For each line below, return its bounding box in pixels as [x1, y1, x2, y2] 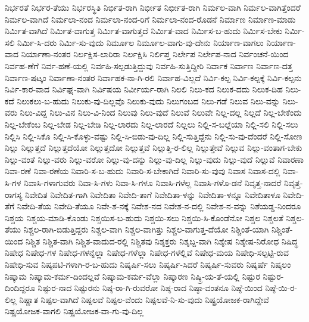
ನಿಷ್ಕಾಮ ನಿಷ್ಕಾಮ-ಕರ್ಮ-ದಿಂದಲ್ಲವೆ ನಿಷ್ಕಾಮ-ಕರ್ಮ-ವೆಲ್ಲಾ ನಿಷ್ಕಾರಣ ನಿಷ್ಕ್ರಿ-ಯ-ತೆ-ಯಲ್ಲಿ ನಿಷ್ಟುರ [5, 270, 260, 282]
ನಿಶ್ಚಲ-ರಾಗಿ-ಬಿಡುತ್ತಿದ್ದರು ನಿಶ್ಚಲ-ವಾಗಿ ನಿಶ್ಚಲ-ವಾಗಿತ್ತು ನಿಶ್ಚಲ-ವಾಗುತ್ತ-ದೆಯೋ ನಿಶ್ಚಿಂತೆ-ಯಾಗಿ [23, 223, 269, 236]
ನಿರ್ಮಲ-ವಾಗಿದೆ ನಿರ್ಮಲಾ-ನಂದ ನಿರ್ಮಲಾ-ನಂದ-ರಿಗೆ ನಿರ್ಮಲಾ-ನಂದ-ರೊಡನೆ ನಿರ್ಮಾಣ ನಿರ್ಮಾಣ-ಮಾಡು [5, 13, 296, 25]
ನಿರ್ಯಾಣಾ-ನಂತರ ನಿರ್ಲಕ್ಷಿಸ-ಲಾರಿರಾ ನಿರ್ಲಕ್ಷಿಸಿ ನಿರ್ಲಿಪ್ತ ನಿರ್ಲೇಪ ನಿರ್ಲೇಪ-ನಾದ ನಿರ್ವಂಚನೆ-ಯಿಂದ [21, 48, 289, 60]
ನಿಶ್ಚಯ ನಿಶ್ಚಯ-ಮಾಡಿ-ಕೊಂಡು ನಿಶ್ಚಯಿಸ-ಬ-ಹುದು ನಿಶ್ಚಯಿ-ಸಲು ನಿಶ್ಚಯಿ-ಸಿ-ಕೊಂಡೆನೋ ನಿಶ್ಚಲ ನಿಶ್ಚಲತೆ [5, 211, 283, 224]
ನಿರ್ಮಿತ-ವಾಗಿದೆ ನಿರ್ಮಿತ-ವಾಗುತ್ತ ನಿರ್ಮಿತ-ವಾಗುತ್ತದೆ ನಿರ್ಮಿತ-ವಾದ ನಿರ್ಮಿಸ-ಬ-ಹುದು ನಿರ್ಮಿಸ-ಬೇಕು [5, 24, 282, 37]
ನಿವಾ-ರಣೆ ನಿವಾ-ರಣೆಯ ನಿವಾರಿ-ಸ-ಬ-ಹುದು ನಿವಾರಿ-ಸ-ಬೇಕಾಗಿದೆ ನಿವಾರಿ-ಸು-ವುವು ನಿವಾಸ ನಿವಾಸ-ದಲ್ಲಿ [5, 165, 280, 177]
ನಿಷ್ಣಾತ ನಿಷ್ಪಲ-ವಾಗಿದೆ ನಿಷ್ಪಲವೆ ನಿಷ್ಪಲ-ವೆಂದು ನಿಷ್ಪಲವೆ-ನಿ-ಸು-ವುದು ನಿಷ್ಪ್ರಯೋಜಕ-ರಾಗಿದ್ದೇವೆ [19, 293, 269, 305]
